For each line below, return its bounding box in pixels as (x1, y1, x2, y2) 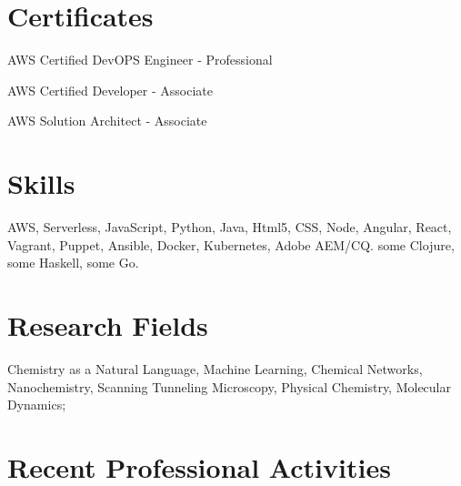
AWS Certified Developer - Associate (7, 80, 213, 99)
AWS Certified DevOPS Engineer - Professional (7, 50, 273, 69)
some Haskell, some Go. (7, 253, 139, 272)
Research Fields (7, 307, 208, 343)
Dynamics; (7, 395, 66, 414)
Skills (7, 165, 75, 202)
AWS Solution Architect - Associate (7, 111, 207, 130)
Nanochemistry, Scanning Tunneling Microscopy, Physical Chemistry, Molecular (7, 377, 451, 396)
